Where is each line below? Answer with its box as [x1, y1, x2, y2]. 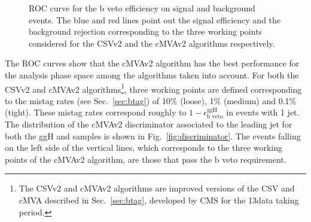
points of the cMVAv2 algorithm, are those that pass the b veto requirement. [5, 153, 286, 165]
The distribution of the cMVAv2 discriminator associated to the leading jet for [5, 118, 292, 130]
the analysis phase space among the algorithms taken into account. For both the [5, 68, 299, 81]
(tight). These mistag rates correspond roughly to [5, 106, 187, 118]
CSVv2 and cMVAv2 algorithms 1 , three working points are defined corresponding [5, 81, 302, 95]
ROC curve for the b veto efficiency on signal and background [29, 2, 255, 14]
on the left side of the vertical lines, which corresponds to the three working [5, 141, 283, 154]
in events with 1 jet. [226, 106, 300, 118]
